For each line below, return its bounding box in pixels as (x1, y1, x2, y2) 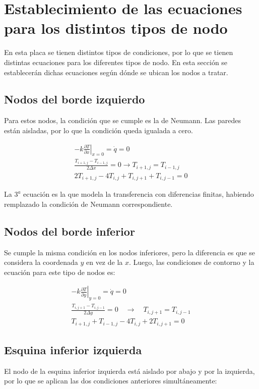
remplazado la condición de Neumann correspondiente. (4, 198, 173, 209)
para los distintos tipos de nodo (4, 18, 228, 38)
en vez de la (86, 257, 123, 267)
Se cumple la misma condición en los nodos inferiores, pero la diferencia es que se (4, 247, 255, 257)
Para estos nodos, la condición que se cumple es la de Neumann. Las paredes (4, 115, 241, 126)
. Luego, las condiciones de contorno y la (128, 257, 254, 267)
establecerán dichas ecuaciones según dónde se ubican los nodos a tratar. (4, 67, 228, 77)
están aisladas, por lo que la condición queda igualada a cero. (4, 125, 193, 135)
